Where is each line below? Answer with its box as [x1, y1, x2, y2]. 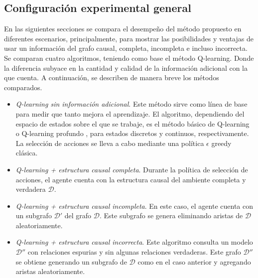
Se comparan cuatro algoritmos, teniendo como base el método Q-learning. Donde [4, 52, 254, 63]
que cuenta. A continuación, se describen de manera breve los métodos [4, 72, 219, 83]
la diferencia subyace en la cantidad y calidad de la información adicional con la [4, 62, 248, 73]
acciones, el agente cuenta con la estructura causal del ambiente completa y [15, 174, 246, 184]
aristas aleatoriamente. [15, 266, 85, 277]
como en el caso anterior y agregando [137, 256, 251, 267]
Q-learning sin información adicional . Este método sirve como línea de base [15, 99, 248, 109]
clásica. [15, 147, 38, 158]
